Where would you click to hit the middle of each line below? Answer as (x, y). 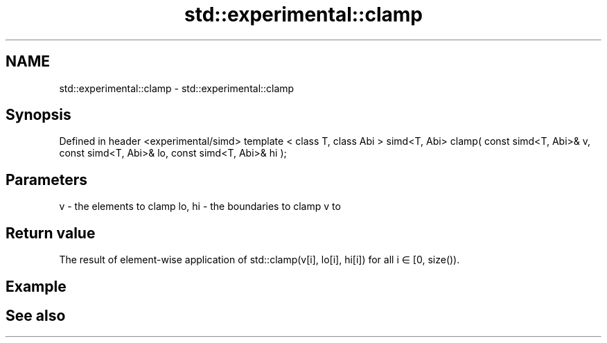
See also (36, 315)
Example (36, 286)
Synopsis (38, 115)
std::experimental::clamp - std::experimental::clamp (177, 88)
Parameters (46, 179)
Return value (51, 233)
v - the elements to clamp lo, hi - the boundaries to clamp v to (200, 206)
